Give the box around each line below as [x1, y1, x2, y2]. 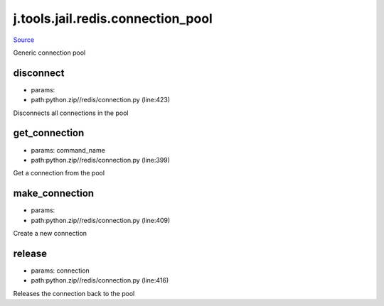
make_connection [13, 187, 95, 200]
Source [13, 35, 35, 44]
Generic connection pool [13, 48, 86, 57]
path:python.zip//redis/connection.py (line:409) [31, 216, 171, 224]
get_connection [13, 127, 85, 139]
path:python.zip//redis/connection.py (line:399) [31, 155, 171, 164]
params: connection [31, 266, 90, 275]
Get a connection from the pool [13, 169, 105, 177]
